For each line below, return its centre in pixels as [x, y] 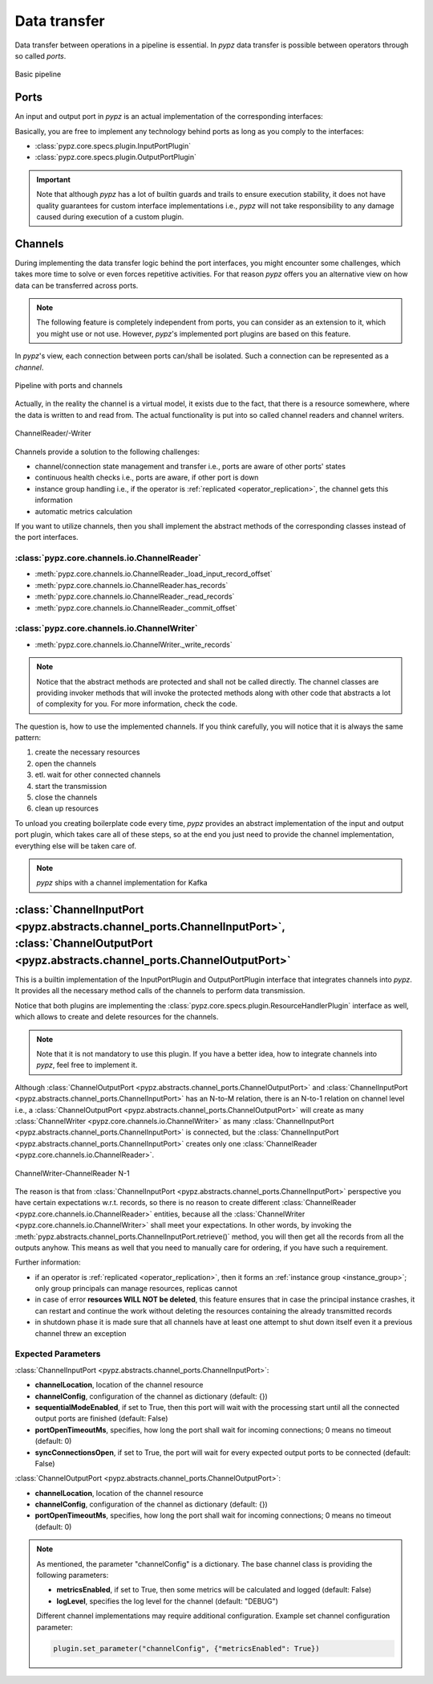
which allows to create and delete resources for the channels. [117, 1017]
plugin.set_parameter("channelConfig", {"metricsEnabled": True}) [186, 1648]
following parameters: [73, 1576]
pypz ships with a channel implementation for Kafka [122, 883]
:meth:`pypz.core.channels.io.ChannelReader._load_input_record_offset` [154, 574]
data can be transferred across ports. [77, 285]
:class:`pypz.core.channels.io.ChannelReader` [108, 558]
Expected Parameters [58, 1354]
